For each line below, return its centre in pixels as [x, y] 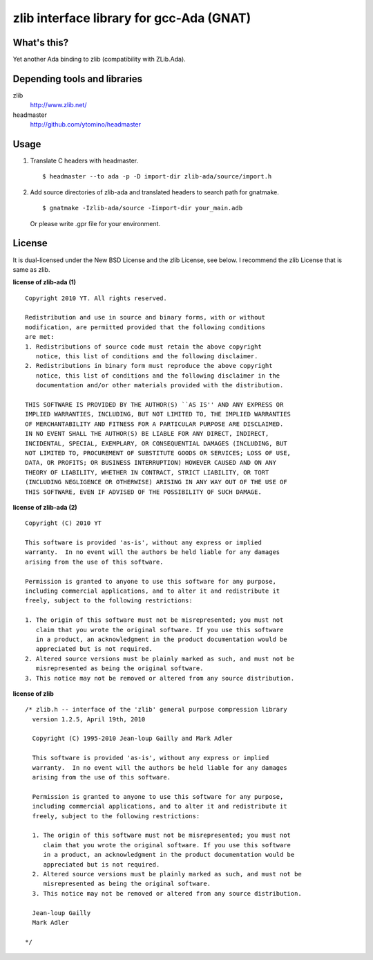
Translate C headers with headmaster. [84, 161]
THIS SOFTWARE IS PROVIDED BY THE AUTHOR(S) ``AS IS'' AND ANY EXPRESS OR [154, 404]
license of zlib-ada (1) [44, 282]
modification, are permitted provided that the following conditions [145, 327]
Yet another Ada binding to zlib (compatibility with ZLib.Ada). [99, 59]
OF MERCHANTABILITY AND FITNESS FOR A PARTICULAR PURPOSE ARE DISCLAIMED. [154, 424]
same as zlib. [31, 269]
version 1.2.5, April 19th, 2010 [89, 719]
